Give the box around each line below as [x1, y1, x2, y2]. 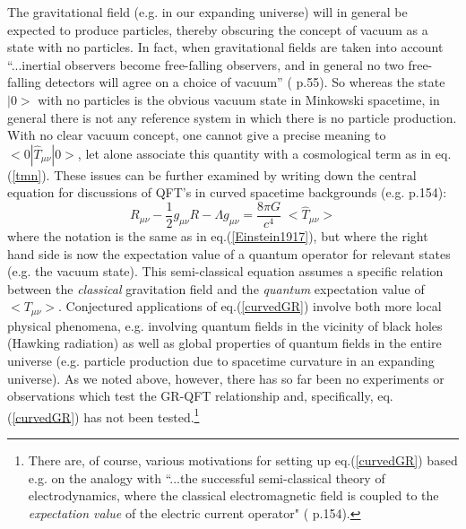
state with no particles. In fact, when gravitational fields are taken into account [7, 38, 444, 56]
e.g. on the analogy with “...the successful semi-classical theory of [28, 468, 385, 487]
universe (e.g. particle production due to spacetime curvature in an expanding [7, 351, 435, 370]
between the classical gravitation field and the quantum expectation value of [7, 279, 425, 298]
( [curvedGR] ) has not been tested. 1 [7, 404, 200, 426]
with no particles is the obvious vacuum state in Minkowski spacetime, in [38, 90, 440, 108]
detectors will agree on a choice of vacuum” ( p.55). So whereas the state [45, 73, 445, 91]
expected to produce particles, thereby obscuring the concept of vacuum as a [7, 20, 428, 39]
